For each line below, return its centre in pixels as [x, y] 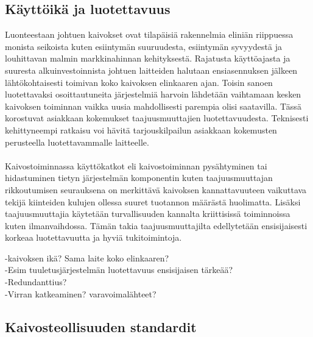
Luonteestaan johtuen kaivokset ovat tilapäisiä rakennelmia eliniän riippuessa [149, 34]
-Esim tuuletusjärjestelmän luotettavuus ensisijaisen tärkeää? [119, 270]
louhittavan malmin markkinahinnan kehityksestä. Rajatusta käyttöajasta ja [148, 58]
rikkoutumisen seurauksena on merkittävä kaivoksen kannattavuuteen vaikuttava [156, 189]
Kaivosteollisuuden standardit [101, 326]
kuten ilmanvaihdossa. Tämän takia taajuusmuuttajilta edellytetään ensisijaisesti [156, 225]
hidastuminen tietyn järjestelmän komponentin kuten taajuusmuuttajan [139, 178]
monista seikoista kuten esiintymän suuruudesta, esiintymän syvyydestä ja [143, 46]
